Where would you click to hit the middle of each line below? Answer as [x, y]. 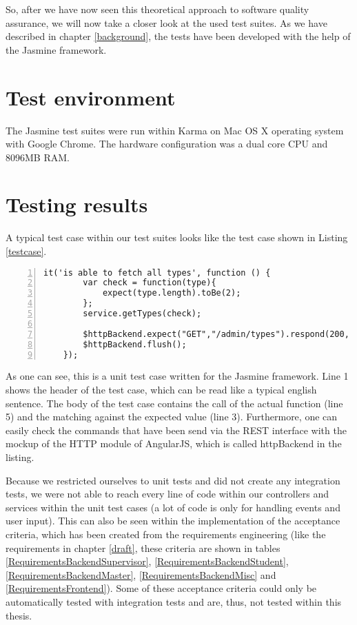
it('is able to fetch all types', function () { [157, 273]
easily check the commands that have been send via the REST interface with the [176, 430]
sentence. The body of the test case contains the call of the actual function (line [174, 403]
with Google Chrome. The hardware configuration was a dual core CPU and [167, 144]
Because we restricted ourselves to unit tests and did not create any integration [173, 480]
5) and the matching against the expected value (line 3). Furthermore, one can [172, 417]
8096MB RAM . [38, 157]
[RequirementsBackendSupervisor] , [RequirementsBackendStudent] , [147, 561]
